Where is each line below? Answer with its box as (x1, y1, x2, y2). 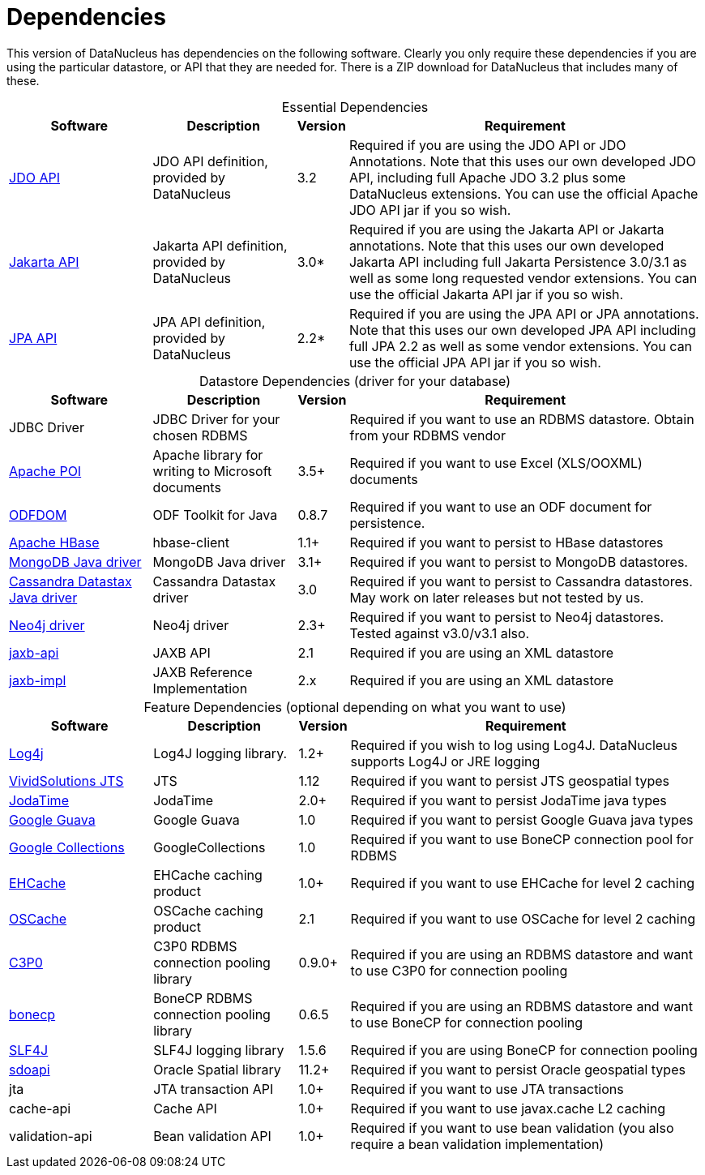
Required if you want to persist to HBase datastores (349, 534, 664, 551)
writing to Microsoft (152, 462, 272, 479)
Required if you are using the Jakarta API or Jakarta (348, 221, 664, 238)
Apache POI (9, 462, 82, 479)
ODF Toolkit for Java (152, 506, 278, 523)
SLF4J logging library (153, 1041, 284, 1058)
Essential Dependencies (281, 98, 429, 115)
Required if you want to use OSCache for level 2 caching (350, 910, 695, 927)
